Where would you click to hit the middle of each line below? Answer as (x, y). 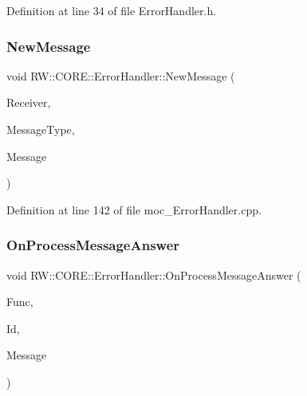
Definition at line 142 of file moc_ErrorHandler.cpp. (134, 209)
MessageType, (41, 129)
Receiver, (29, 102)
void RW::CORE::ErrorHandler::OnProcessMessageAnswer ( (154, 274)
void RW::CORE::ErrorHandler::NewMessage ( (121, 75)
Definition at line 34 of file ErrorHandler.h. (112, 10)
